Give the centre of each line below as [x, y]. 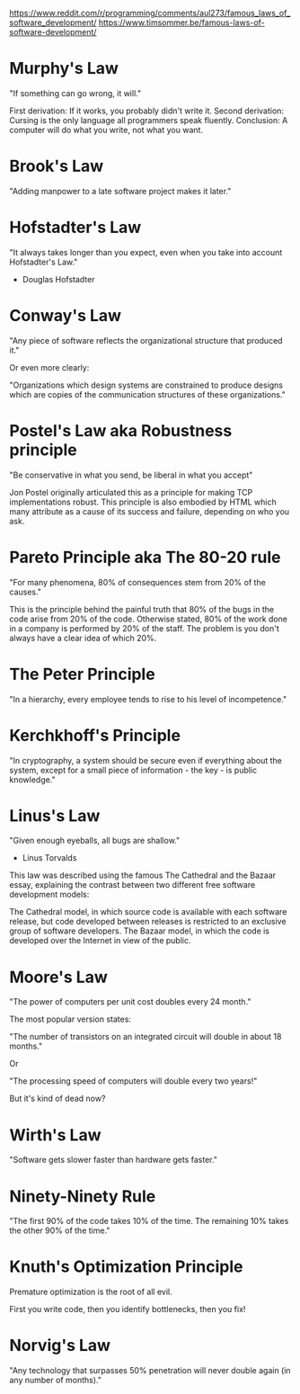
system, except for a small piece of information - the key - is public [133, 770]
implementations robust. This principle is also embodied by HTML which [143, 502]
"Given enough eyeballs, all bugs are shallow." [95, 841]
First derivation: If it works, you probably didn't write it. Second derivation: [147, 111]
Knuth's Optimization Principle [126, 1267]
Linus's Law [55, 815]
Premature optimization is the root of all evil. [91, 1292]
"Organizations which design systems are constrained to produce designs [146, 385]
